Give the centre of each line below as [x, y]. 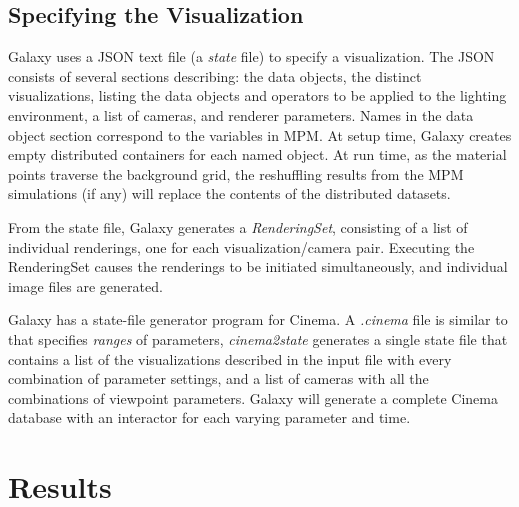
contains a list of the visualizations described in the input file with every [230, 358]
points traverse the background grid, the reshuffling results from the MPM [236, 173]
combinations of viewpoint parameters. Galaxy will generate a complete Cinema [253, 397]
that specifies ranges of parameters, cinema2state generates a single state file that [258, 338]
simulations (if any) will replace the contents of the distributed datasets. [229, 193]
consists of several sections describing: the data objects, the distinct [215, 75]
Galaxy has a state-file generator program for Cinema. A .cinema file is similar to [258, 319]
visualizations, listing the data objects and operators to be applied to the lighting [257, 95]
